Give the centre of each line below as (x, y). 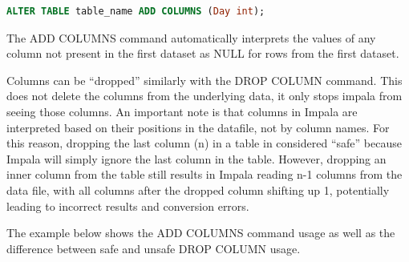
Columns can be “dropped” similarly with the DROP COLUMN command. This (204, 80)
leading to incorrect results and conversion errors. (128, 206)
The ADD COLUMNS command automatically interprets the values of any (191, 37)
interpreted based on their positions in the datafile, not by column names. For (198, 127)
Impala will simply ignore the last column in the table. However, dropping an (196, 158)
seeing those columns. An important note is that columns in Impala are (182, 111)
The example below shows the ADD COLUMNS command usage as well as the (201, 233)
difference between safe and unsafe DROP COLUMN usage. (154, 248)
